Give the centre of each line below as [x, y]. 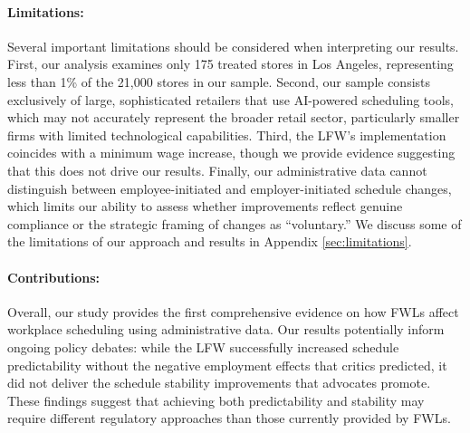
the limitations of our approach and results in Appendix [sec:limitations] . [210, 241]
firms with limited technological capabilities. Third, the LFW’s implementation [227, 135]
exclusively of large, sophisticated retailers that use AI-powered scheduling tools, [231, 99]
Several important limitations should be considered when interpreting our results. [233, 46]
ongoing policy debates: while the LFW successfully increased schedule [203, 346]
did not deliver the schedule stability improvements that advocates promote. [219, 383]
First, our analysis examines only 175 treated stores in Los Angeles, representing [230, 64]
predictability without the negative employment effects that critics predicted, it [227, 365]
